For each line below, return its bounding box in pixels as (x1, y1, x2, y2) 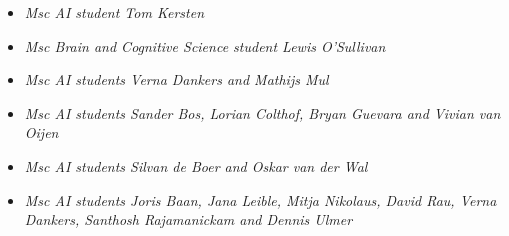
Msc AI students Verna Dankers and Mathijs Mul (24, 69, 329, 90)
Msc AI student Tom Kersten (24, 2, 205, 22)
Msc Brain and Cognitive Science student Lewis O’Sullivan (24, 35, 386, 56)
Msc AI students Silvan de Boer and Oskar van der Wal (24, 155, 368, 176)
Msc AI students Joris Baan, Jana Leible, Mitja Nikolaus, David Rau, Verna (24, 189, 497, 210)
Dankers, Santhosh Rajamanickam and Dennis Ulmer (24, 209, 353, 230)
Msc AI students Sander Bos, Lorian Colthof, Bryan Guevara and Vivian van (24, 102, 501, 123)
